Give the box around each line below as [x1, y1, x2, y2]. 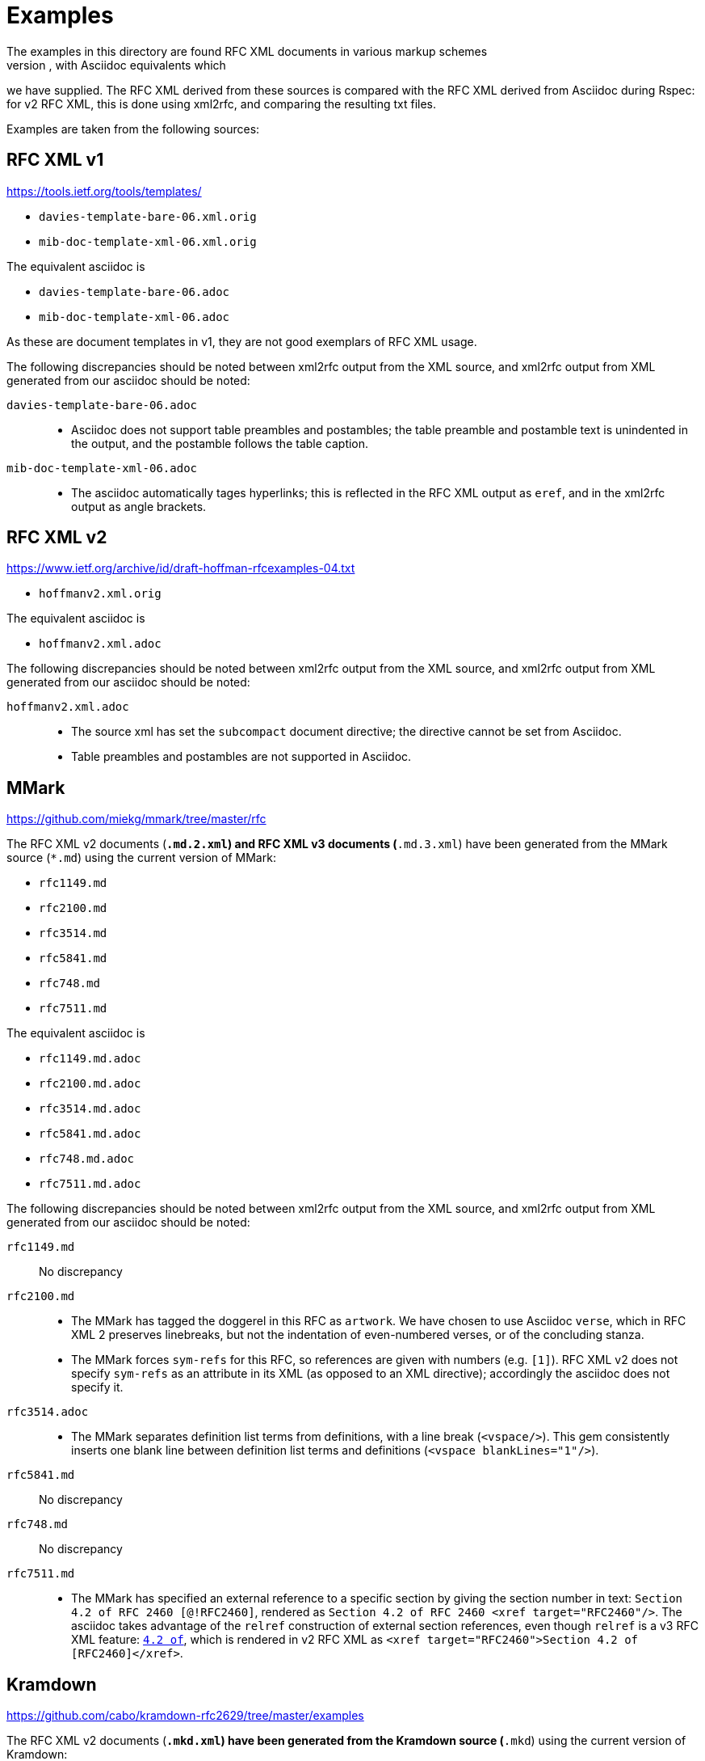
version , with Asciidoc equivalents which [6, 57, 226, 72]
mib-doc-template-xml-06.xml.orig [39, 234, 257, 248]
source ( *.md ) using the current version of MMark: [6, 851, 276, 865]
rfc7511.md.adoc [39, 1177, 141, 1191]
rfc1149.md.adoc [39, 1052, 141, 1066]
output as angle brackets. [71, 499, 207, 513]
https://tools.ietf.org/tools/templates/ [6, 184, 202, 198]
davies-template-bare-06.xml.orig [39, 209, 257, 223]
